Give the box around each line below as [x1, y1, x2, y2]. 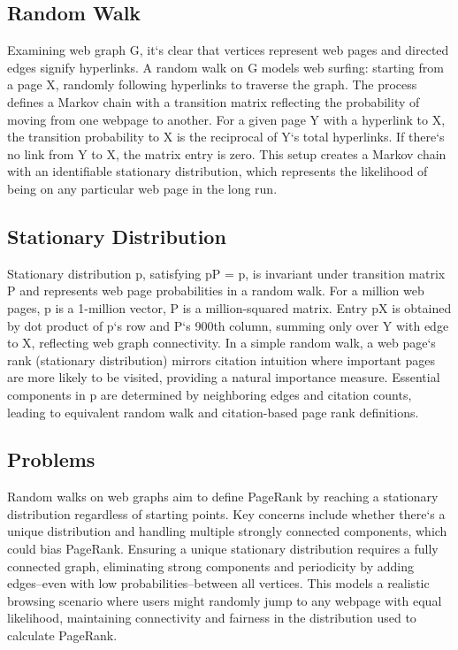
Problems [7, 446, 95, 473]
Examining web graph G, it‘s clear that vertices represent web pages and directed [7, 41, 449, 59]
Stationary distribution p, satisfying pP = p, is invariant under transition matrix [7, 264, 446, 282]
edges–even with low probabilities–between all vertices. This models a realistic [7, 574, 430, 593]
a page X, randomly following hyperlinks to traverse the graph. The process [7, 75, 417, 94]
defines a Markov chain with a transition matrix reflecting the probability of [7, 92, 420, 111]
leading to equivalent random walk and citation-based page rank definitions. [7, 402, 419, 421]
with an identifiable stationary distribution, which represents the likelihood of [7, 162, 428, 180]
